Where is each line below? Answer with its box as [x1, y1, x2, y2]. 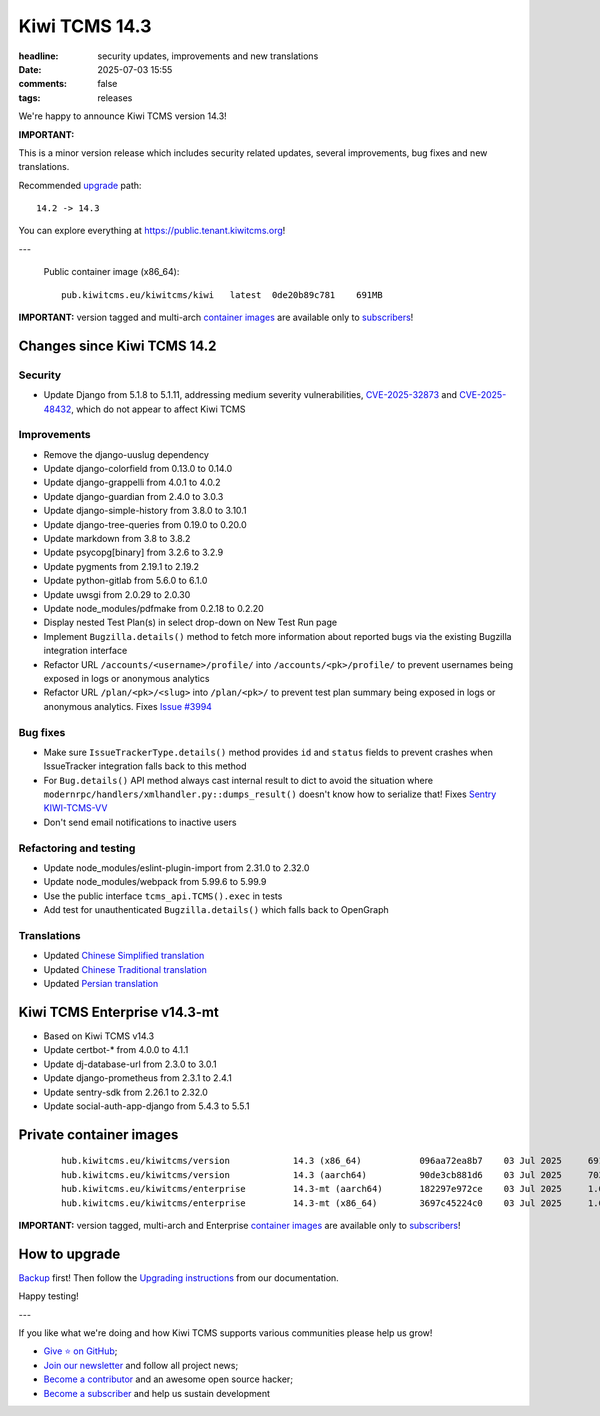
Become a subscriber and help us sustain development [43, 1387, 270, 1399]
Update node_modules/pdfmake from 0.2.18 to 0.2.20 [43, 603, 264, 614]
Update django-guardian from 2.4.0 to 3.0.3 [43, 490, 224, 502]
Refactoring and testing [18, 841, 136, 855]
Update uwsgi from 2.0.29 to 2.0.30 [43, 588, 191, 600]
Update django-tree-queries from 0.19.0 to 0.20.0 [43, 518, 247, 530]
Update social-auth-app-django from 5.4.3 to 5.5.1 [43, 1100, 250, 1112]
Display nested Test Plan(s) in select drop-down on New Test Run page [43, 616, 338, 629]
